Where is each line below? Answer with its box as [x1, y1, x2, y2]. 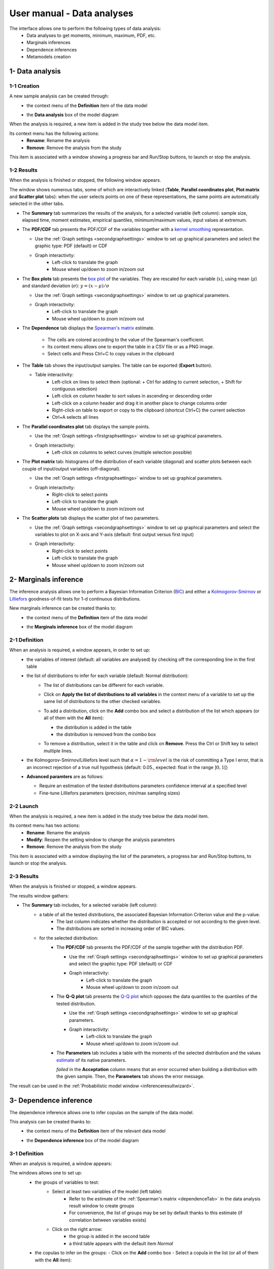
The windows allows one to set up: [9, 1170, 82, 1176]
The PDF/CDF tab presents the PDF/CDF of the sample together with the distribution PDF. [56, 944, 244, 950]
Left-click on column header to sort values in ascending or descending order [52, 393, 213, 399]
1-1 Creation [9, 82, 40, 89]
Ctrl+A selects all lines [52, 414, 99, 420]
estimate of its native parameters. [56, 1057, 127, 1063]
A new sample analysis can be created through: [9, 93, 109, 99]
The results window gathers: [9, 892, 70, 898]
